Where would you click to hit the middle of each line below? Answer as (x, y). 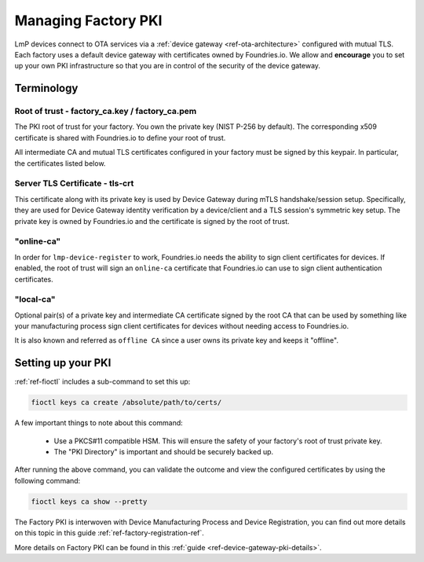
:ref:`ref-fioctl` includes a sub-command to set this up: (102, 382)
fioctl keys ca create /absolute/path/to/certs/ (126, 402)
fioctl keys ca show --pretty (89, 501)
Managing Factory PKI (88, 20)
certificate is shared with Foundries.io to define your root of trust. (120, 138)
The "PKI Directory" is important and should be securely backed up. (164, 452)
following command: (48, 480)
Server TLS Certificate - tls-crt (74, 183)
